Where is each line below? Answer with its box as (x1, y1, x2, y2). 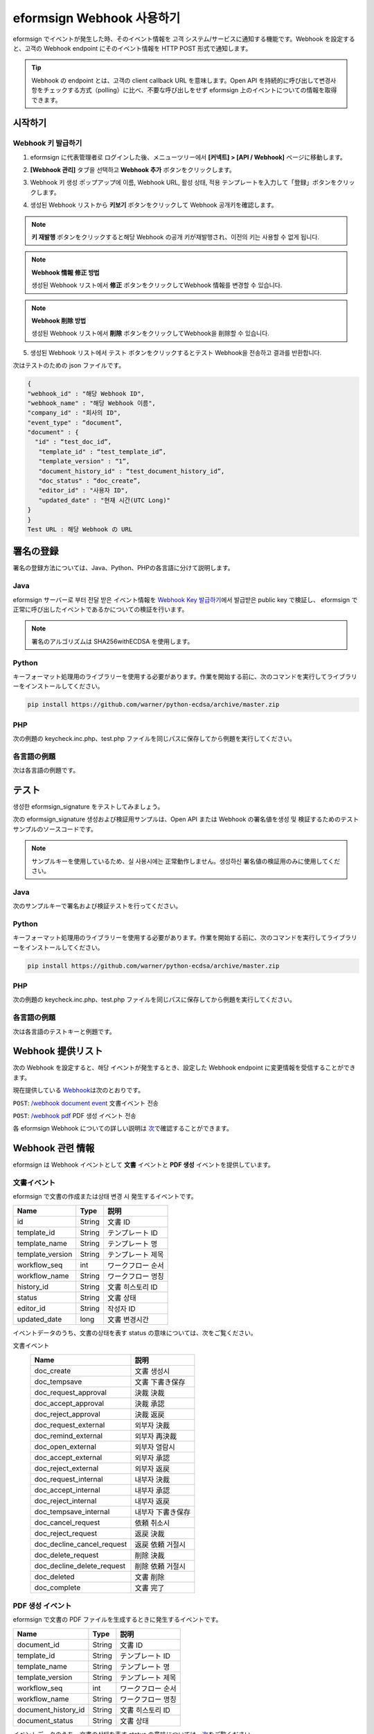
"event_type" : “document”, (27, 418, 123, 427)
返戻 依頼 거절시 (134, 1540, 186, 1550)
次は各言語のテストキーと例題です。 (12, 1027, 116, 1036)
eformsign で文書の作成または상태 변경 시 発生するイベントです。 (12, 1192, 197, 1201)
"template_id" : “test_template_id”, (38, 447, 166, 456)
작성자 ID (107, 1304, 136, 1314)
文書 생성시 (134, 1366, 170, 1376)
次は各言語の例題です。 (12, 766, 80, 775)
